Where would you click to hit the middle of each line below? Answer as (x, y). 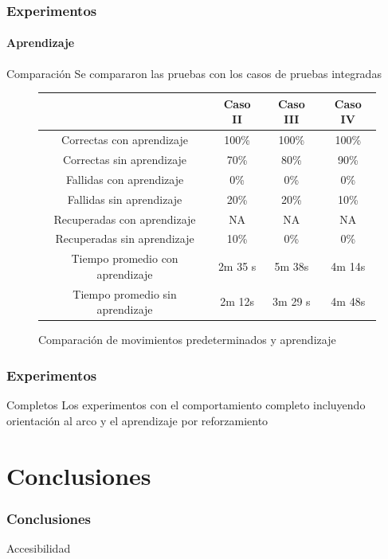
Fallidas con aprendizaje (125, 179)
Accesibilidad (39, 547)
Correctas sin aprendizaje (125, 160)
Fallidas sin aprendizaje (125, 199)
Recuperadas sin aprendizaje (125, 238)
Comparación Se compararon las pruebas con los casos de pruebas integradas (194, 73)
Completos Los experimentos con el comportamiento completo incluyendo (186, 405)
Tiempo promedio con (125, 258)
